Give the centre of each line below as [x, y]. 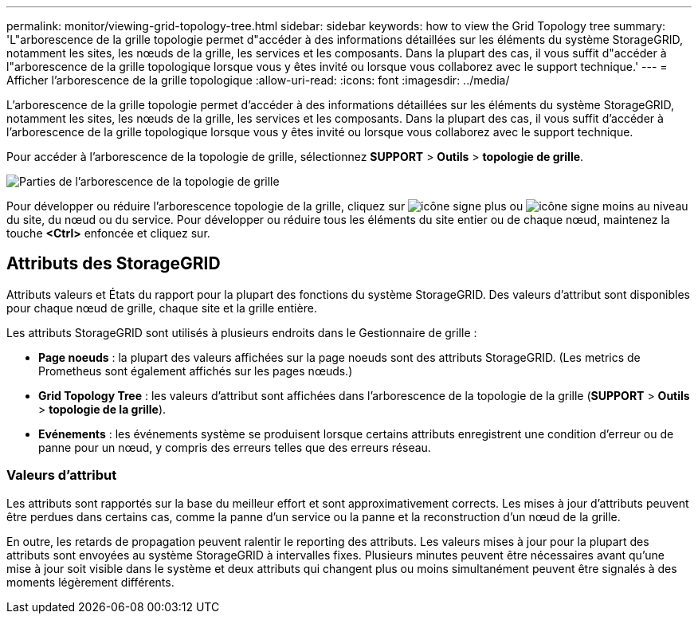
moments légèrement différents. [90, 582]
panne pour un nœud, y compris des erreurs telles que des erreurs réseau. [235, 447]
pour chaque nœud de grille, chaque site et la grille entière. [162, 308]
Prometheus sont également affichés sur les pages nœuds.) [196, 371]
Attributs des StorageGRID [114, 264]
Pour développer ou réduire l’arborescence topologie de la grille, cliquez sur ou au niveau [347, 206]
